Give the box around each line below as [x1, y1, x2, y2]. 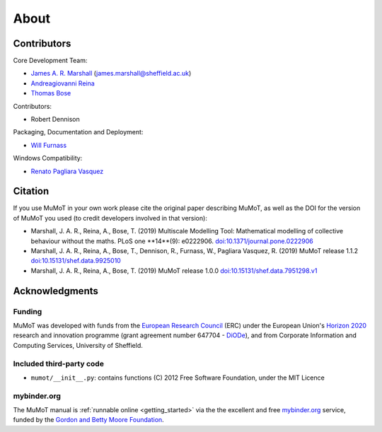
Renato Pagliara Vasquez [30, 167, 104, 175]
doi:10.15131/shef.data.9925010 [30, 257, 122, 265]
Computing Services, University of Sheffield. [13, 341, 143, 349]
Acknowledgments [13, 285, 99, 297]
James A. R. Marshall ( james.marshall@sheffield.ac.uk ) [30, 69, 192, 78]
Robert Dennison [30, 115, 81, 124]
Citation [13, 185, 50, 197]
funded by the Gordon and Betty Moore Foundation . [13, 416, 164, 424]
